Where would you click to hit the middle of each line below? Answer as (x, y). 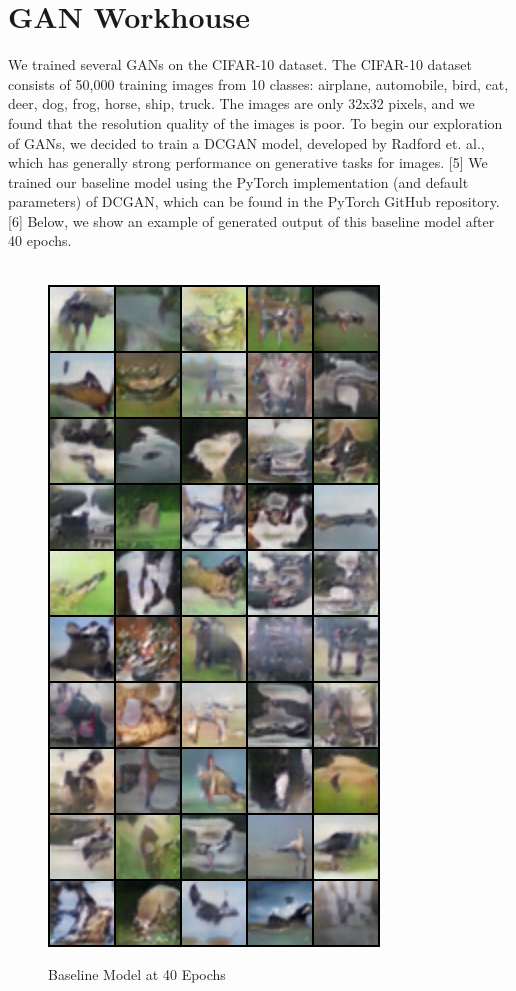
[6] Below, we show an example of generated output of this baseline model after (251, 220)
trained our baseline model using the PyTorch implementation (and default (238, 181)
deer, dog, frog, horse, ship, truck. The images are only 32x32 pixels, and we (241, 103)
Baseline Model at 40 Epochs (137, 974)
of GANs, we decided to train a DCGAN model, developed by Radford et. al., (246, 142)
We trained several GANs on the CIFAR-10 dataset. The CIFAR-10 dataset (240, 64)
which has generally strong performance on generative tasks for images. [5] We (248, 162)
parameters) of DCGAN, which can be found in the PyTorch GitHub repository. (254, 201)
